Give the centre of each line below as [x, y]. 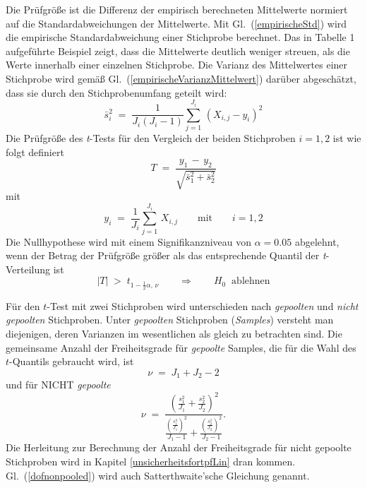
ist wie [347, 137]
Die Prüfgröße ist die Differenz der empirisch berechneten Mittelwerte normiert [177, 9]
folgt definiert [35, 151]
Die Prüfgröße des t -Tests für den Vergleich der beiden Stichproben [151, 137]
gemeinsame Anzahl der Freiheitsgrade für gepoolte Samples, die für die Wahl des [181, 347]
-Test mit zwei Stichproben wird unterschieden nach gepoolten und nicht [203, 305]
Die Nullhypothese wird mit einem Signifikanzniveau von [129, 241]
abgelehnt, [317, 241]
